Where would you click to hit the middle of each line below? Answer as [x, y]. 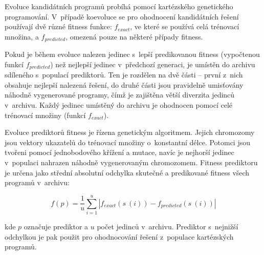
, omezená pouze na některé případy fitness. [134, 36]
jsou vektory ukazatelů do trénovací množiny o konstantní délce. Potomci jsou [128, 142]
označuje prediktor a [56, 226]
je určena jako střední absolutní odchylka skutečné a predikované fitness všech [127, 172]
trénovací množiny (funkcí [45, 115]
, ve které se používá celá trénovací [185, 26]
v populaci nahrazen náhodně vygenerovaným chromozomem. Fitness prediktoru [131, 162]
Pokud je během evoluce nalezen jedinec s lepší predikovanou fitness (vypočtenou [132, 54]
